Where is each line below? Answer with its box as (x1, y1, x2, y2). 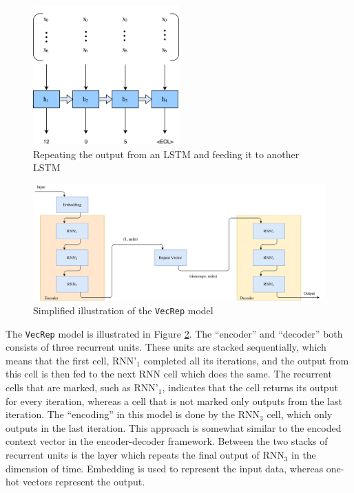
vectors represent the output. (22, 474, 145, 489)
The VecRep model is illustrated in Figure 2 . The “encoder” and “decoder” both (6, 326, 343, 340)
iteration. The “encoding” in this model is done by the (6, 407, 236, 421)
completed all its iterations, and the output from (143, 353, 349, 367)
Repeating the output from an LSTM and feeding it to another (33, 146, 300, 161)
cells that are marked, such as (6, 380, 131, 395)
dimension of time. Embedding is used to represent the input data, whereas (6, 461, 324, 475)
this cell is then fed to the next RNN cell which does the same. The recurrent (6, 366, 332, 381)
